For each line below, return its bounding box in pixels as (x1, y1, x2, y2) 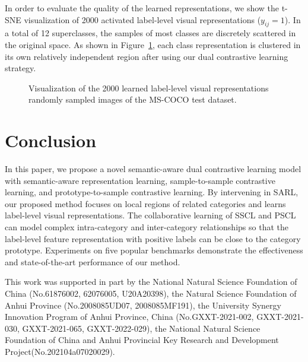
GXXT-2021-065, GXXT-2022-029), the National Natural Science (22, 322, 261, 334)
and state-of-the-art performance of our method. (5, 255, 180, 268)
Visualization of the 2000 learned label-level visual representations (28, 81, 269, 94)
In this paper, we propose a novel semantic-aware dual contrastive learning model (5, 163, 301, 175)
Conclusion (5, 128, 97, 153)
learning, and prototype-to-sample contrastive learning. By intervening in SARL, (5, 186, 299, 198)
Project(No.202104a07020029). (5, 345, 115, 357)
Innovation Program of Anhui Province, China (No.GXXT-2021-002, (5, 310, 254, 323)
